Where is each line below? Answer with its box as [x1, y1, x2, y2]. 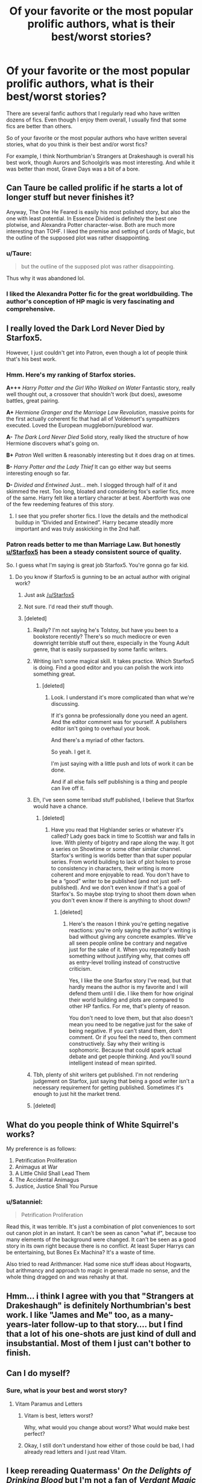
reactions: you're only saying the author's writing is [69, 927, 197, 934]
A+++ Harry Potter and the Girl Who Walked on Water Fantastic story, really [6, 384, 195, 391]
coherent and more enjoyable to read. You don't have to [51, 871, 190, 878]
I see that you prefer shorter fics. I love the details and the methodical [14, 512, 188, 520]
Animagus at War [14, 1163, 58, 1171]
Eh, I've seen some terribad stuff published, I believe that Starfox [33, 797, 194, 804]
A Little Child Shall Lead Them [14, 1170, 90, 1177]
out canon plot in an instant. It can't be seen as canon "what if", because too [6, 1230, 197, 1237]
